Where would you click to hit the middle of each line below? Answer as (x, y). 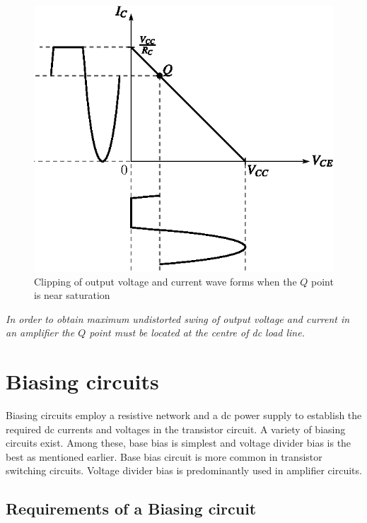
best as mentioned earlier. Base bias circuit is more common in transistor (164, 456)
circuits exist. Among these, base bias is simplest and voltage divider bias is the (179, 443)
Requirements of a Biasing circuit (131, 509)
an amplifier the (40, 333)
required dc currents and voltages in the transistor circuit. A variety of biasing (176, 429)
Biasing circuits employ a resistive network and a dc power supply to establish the (184, 415)
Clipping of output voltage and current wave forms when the (165, 281)
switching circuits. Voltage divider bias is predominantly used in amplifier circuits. (184, 470)
